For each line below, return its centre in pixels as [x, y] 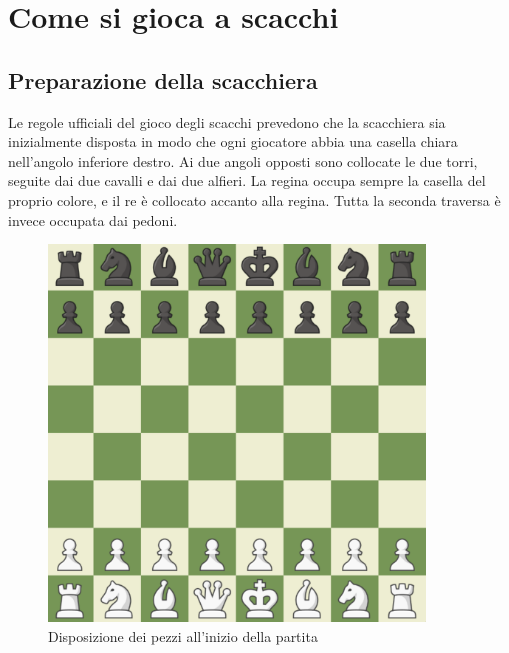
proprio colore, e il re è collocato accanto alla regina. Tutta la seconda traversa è [254, 199]
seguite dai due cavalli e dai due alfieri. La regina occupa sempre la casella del [247, 180]
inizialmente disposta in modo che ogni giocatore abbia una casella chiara [233, 141]
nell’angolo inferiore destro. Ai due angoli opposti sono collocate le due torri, [243, 160]
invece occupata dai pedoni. [93, 219]
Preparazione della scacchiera [163, 79]
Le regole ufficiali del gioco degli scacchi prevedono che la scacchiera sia [227, 121]
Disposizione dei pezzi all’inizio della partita [183, 635]
